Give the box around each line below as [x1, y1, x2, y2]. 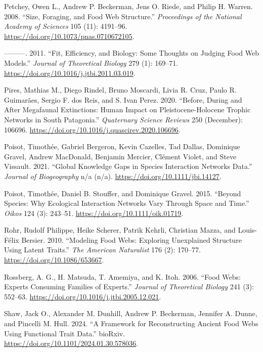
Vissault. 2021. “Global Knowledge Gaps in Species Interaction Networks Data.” [4, 161, 252, 171]
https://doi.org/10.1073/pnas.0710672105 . [4, 30, 135, 41]
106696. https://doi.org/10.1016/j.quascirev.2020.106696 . [4, 124, 181, 135]
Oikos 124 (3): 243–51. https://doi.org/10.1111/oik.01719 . [4, 207, 184, 218]
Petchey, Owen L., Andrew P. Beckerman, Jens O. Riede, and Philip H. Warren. [4, 1, 253, 11]
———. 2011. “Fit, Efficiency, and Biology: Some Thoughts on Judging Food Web [4, 48, 259, 58]
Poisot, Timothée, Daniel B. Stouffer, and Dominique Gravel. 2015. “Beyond [4, 188, 241, 198]
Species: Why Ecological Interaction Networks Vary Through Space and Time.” [4, 198, 249, 208]
